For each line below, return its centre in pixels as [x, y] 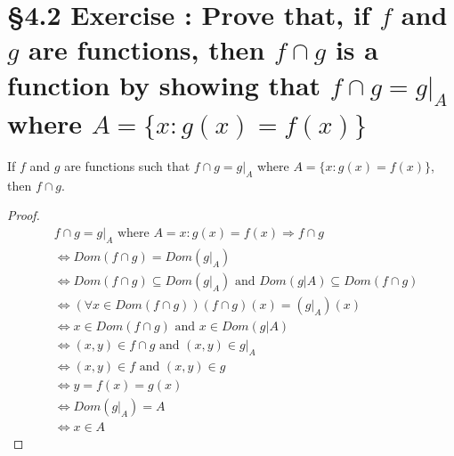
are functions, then [147, 49]
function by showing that [164, 84]
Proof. [24, 215]
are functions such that [127, 166]
